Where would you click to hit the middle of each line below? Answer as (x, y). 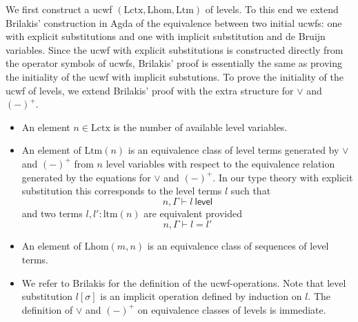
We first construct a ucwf (59, 9)
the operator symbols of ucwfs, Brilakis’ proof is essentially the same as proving (174, 63)
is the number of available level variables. (200, 127)
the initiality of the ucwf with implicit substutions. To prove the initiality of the (175, 76)
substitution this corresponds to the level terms (122, 191)
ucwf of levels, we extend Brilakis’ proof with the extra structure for (150, 90)
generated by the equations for (86, 177)
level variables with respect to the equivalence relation (220, 163)
